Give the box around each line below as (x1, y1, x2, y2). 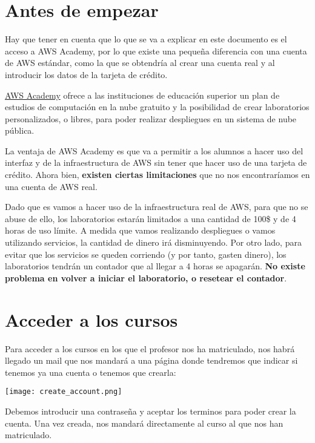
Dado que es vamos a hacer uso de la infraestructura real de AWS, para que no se (5, 200, 308, 213)
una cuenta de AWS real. (5, 180, 98, 192)
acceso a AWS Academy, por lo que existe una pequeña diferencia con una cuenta (5, 44, 307, 57)
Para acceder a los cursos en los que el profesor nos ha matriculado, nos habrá (5, 342, 295, 355)
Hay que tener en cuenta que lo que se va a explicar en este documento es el (5, 33, 287, 45)
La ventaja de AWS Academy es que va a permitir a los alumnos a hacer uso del (5, 144, 303, 157)
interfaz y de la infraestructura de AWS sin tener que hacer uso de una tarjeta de (5, 156, 307, 169)
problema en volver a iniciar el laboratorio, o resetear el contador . (5, 271, 287, 284)
